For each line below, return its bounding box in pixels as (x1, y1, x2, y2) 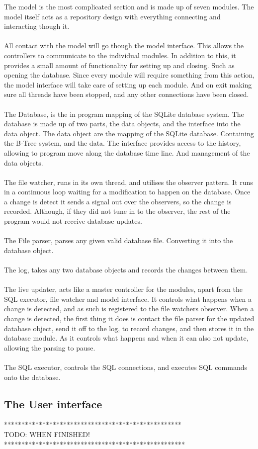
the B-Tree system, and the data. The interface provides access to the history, (4, 138, 241, 148)
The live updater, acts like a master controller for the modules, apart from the (4, 284, 243, 294)
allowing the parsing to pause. (4, 342, 95, 353)
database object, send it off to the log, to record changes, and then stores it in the (4, 323, 254, 333)
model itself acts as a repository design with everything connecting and (4, 11, 221, 21)
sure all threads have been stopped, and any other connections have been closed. (4, 89, 249, 99)
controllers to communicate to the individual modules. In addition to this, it (4, 50, 236, 60)
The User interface (4, 396, 102, 411)
